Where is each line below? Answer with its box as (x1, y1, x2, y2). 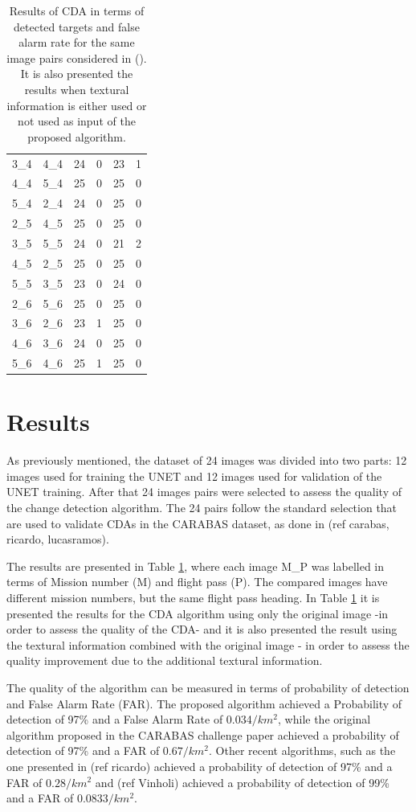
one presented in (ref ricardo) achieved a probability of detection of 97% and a (6, 757, 393, 774)
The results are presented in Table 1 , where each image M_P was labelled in (6, 557, 384, 574)
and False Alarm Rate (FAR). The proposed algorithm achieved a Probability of (6, 695, 402, 712)
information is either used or (6, 96, 147, 113)
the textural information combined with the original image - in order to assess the (6, 636, 410, 653)
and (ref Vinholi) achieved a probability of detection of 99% (95, 773, 389, 790)
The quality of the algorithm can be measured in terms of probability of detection (6, 679, 410, 695)
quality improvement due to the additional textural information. (6, 652, 323, 669)
